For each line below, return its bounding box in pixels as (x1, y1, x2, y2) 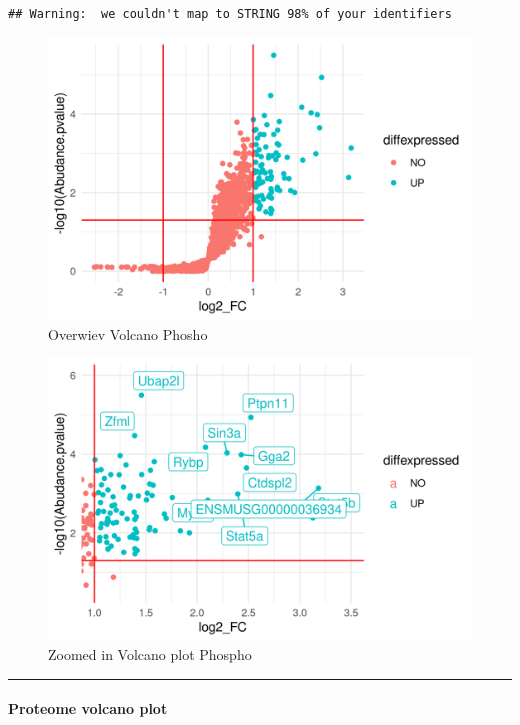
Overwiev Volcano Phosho (48, 323, 208, 344)
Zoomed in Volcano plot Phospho (48, 644, 252, 665)
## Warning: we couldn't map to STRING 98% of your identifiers (8, 7, 452, 21)
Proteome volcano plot (8, 698, 168, 719)
